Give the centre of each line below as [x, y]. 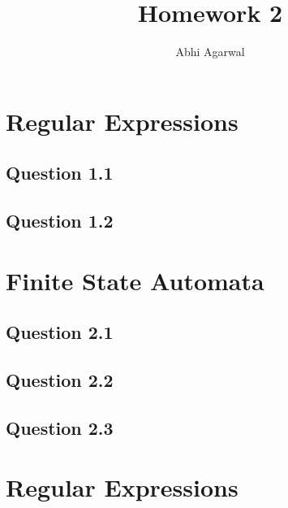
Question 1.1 [60, 173]
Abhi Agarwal [210, 52]
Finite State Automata [135, 280]
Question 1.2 [60, 221]
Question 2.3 [60, 427]
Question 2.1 [60, 332]
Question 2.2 [60, 380]
